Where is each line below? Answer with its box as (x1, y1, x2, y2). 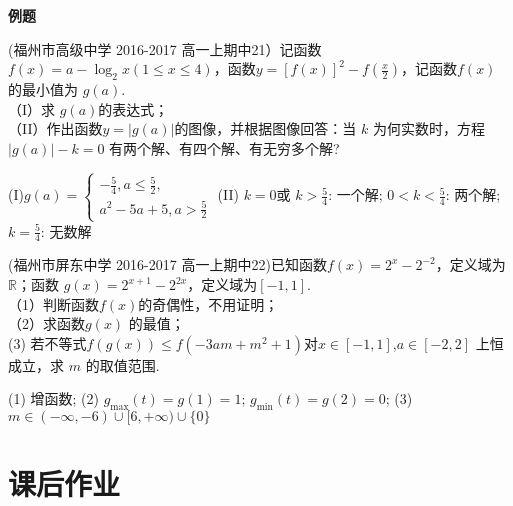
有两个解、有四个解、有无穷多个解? (109, 137, 340, 158)
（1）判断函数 (8, 293, 99, 314)
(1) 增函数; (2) (8, 388, 99, 409)
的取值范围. (85, 354, 160, 375)
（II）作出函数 (8, 118, 103, 139)
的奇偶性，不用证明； (138, 293, 279, 314)
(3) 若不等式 (8, 332, 87, 353)
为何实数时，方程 (373, 118, 486, 139)
